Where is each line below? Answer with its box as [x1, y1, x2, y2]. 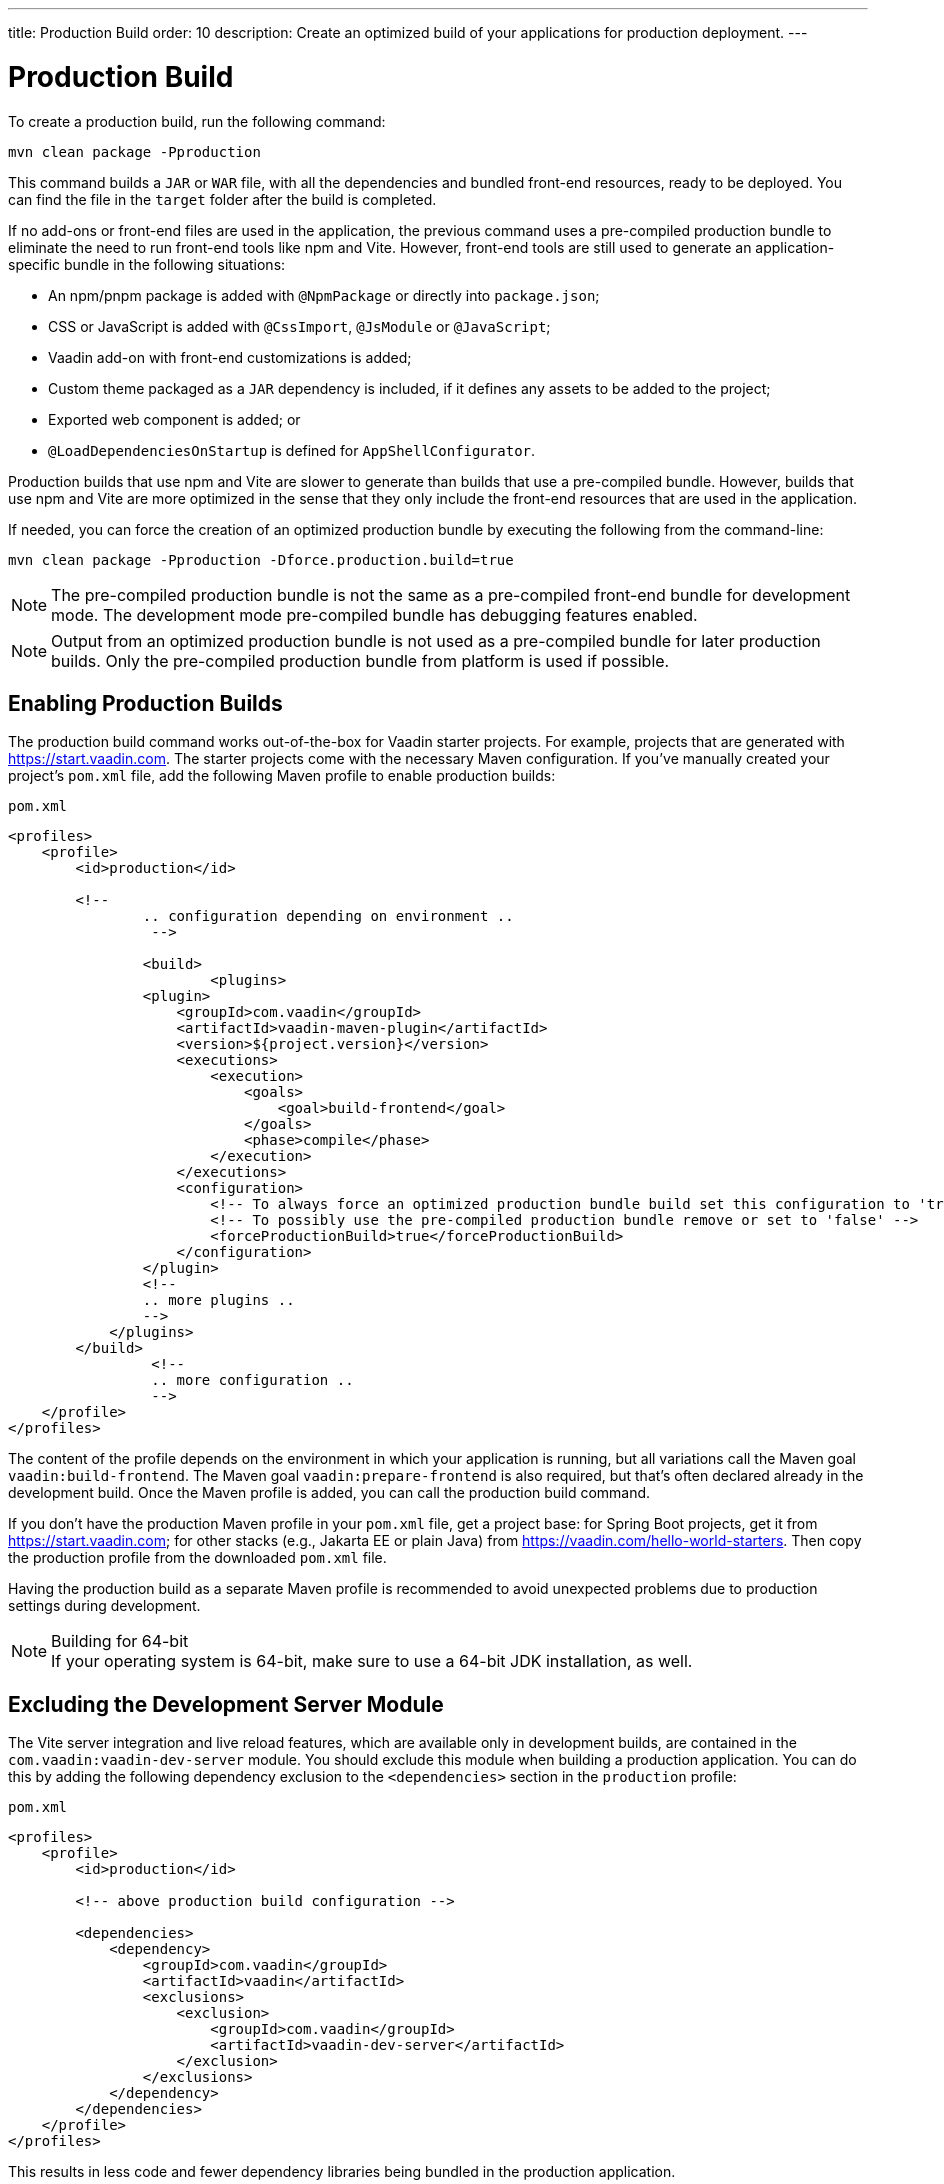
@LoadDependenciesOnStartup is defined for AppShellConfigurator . [48, 441, 536, 459]
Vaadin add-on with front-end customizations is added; [48, 348, 412, 366]
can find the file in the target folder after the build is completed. [8, 190, 437, 208]
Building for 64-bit [51, 1631, 189, 1652]
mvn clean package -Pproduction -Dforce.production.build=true [8, 551, 514, 568]
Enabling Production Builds [8, 690, 283, 716]
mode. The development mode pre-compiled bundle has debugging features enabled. [51, 604, 698, 625]
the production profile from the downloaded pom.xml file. [8, 1549, 387, 1567]
